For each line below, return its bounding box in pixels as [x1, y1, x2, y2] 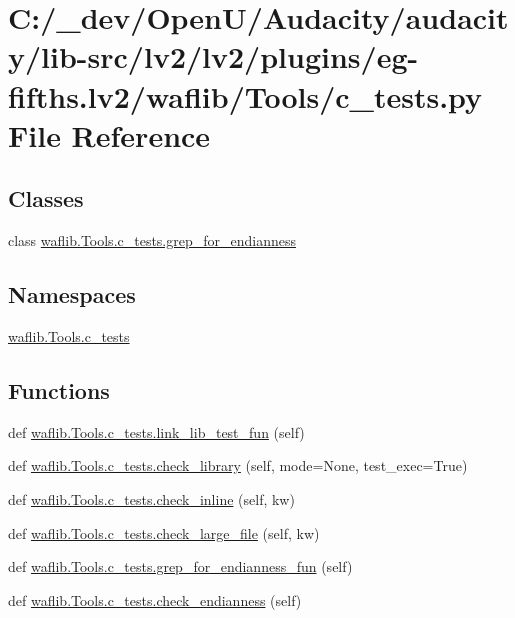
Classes [8, 183, 84, 214]
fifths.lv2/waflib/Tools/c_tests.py [8, 75, 483, 116]
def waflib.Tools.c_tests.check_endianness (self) [8, 589, 302, 610]
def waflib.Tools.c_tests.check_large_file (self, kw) [8, 522, 320, 543]
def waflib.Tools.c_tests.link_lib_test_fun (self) [8, 421, 305, 442]
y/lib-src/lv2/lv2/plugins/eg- [8, 36, 419, 77]
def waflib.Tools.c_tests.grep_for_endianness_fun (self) [8, 556, 353, 577]
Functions [8, 374, 110, 405]
